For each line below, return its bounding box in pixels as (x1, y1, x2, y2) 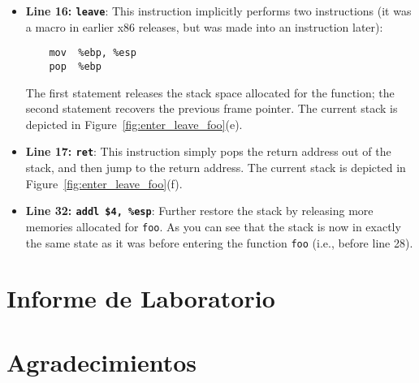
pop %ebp (49, 60, 102, 72)
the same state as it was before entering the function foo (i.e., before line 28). (25, 234, 413, 251)
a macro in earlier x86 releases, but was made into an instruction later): (25, 18, 383, 35)
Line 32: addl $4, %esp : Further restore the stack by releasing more (25, 202, 374, 219)
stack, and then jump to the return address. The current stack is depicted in (25, 159, 406, 175)
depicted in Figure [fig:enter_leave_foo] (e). (25, 115, 243, 132)
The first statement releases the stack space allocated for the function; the (25, 84, 395, 101)
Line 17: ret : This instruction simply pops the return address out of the (25, 143, 391, 160)
